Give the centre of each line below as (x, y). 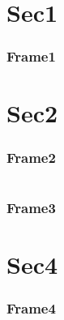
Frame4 (31, 307)
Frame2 (31, 157)
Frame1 (31, 56)
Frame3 (31, 207)
